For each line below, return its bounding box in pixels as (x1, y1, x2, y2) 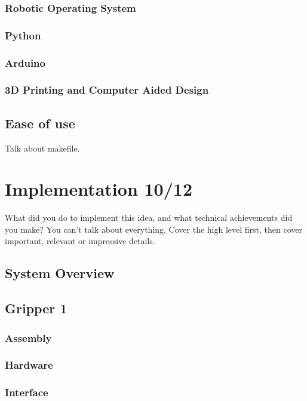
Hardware (5, 357, 53, 372)
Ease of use (5, 113, 75, 132)
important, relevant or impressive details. (5, 235, 155, 247)
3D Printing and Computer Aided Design (5, 82, 209, 97)
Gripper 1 (5, 299, 67, 317)
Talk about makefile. (5, 141, 80, 154)
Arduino (5, 55, 45, 70)
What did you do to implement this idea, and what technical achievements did (5, 211, 293, 224)
